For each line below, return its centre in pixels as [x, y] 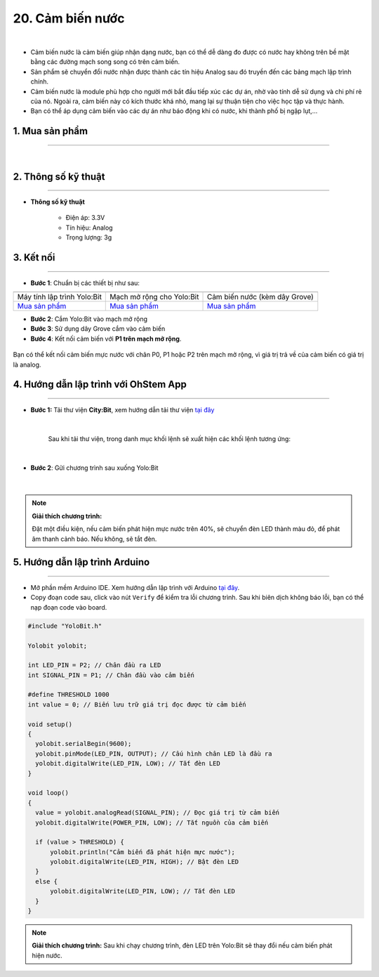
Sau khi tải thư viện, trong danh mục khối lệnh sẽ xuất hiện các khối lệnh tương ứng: [169, 438]
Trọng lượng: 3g [89, 237]
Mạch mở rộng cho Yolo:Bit [154, 297]
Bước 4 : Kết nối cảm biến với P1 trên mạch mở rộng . [106, 339]
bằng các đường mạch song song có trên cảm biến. [105, 62]
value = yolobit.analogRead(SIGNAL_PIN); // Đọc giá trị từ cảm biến [158, 813]
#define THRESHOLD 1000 [69, 695]
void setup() [50, 724]
